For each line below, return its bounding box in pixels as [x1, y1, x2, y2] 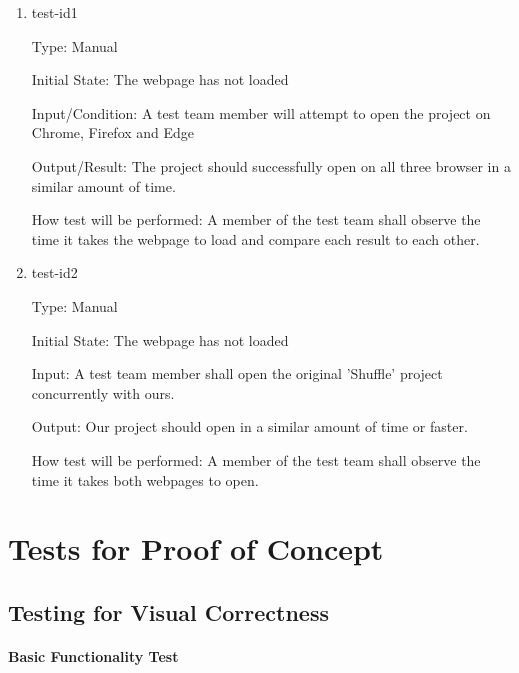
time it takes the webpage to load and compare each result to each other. [31, 228, 480, 249]
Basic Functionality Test [8, 645, 179, 666]
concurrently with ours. [31, 382, 175, 403]
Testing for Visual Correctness [8, 596, 330, 627]
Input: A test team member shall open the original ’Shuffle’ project [31, 363, 443, 384]
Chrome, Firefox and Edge [31, 122, 195, 143]
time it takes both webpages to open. [31, 469, 259, 490]
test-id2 [31, 262, 78, 283]
